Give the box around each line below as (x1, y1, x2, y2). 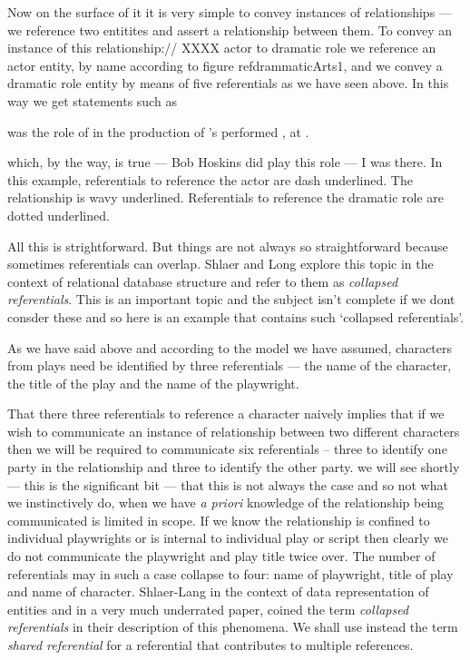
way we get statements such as (7, 91, 177, 110)
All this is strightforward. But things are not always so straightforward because (7, 236, 448, 255)
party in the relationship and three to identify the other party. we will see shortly (7, 458, 460, 477)
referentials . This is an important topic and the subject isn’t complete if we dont (7, 290, 455, 309)
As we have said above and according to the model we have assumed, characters (7, 338, 453, 357)
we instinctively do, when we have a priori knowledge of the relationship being (7, 493, 445, 512)
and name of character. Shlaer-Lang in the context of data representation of (7, 582, 429, 601)
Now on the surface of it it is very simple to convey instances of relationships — (7, 3, 452, 21)
